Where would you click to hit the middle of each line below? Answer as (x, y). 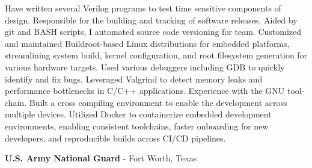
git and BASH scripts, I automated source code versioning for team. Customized (153, 32)
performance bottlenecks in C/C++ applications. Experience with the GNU (145, 91)
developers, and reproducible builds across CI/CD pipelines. (115, 138)
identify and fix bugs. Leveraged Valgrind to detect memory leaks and (134, 79)
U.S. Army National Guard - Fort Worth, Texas (101, 158)
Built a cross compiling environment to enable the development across (158, 102)
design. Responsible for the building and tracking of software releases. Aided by (151, 20)
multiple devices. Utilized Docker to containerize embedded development (138, 114)
